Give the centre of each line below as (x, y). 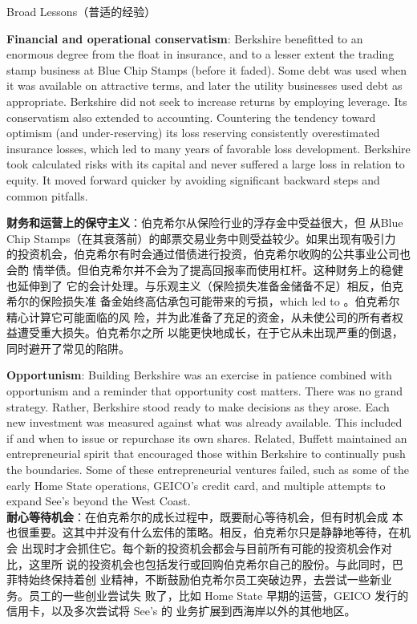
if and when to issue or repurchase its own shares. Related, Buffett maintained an (207, 438)
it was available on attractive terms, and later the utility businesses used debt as (204, 85)
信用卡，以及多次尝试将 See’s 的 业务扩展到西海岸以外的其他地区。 (181, 611)
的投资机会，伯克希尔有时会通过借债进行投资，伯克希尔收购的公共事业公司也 (208, 254)
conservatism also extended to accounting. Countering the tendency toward (191, 117)
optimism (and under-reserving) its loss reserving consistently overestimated (193, 133)
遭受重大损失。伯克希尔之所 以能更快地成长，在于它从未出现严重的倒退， (210, 332)
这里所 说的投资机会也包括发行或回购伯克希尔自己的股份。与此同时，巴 (216, 563)
